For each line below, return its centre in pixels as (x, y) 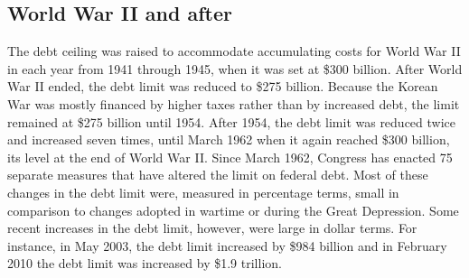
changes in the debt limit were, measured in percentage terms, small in (203, 192)
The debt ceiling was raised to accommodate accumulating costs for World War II (234, 51)
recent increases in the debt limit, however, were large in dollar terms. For (212, 228)
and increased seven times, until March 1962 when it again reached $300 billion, (229, 139)
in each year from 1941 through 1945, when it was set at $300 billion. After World (235, 68)
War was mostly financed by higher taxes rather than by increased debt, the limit (234, 103)
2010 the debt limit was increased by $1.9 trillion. (145, 263)
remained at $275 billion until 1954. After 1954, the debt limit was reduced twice (232, 121)
